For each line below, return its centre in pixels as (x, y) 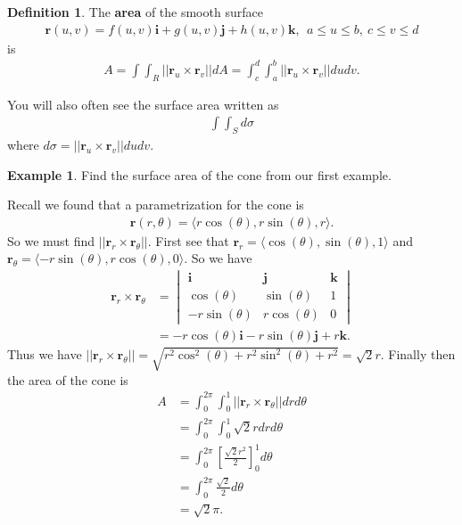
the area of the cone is (68, 379)
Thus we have (45, 354)
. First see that (188, 240)
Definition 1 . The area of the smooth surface (135, 12)
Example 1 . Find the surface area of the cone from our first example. (199, 174)
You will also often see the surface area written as (143, 104)
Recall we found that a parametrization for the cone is (156, 205)
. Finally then (418, 354)
